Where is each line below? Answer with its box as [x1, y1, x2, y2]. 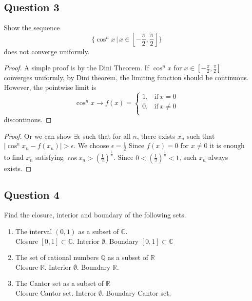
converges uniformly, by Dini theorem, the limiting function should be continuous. [4, 72, 249, 83]
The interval [15, 226, 52, 236]
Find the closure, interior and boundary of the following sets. [4, 210, 186, 220]
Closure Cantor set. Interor [15, 287, 97, 298]
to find [4, 152, 24, 162]
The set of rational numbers [15, 252, 99, 262]
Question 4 [4, 187, 59, 202]
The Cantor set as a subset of [15, 278, 104, 288]
